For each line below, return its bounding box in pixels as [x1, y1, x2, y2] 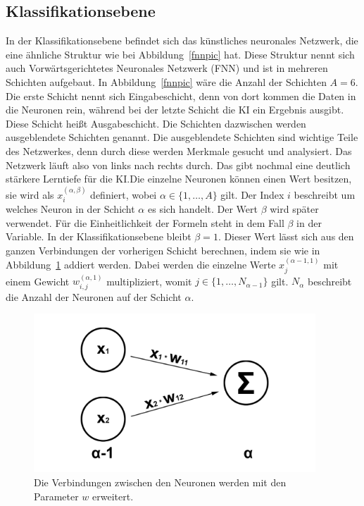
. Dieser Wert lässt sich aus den [218, 229, 354, 244]
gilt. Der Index [220, 187, 284, 202]
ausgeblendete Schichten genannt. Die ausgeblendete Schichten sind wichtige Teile [6, 130, 358, 144]
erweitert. [92, 488, 134, 503]
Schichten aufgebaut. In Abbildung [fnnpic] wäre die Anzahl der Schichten [6, 74, 327, 89]
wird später [270, 201, 319, 216]
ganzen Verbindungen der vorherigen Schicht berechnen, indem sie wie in [6, 242, 320, 257]
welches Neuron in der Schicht [6, 201, 135, 216]
